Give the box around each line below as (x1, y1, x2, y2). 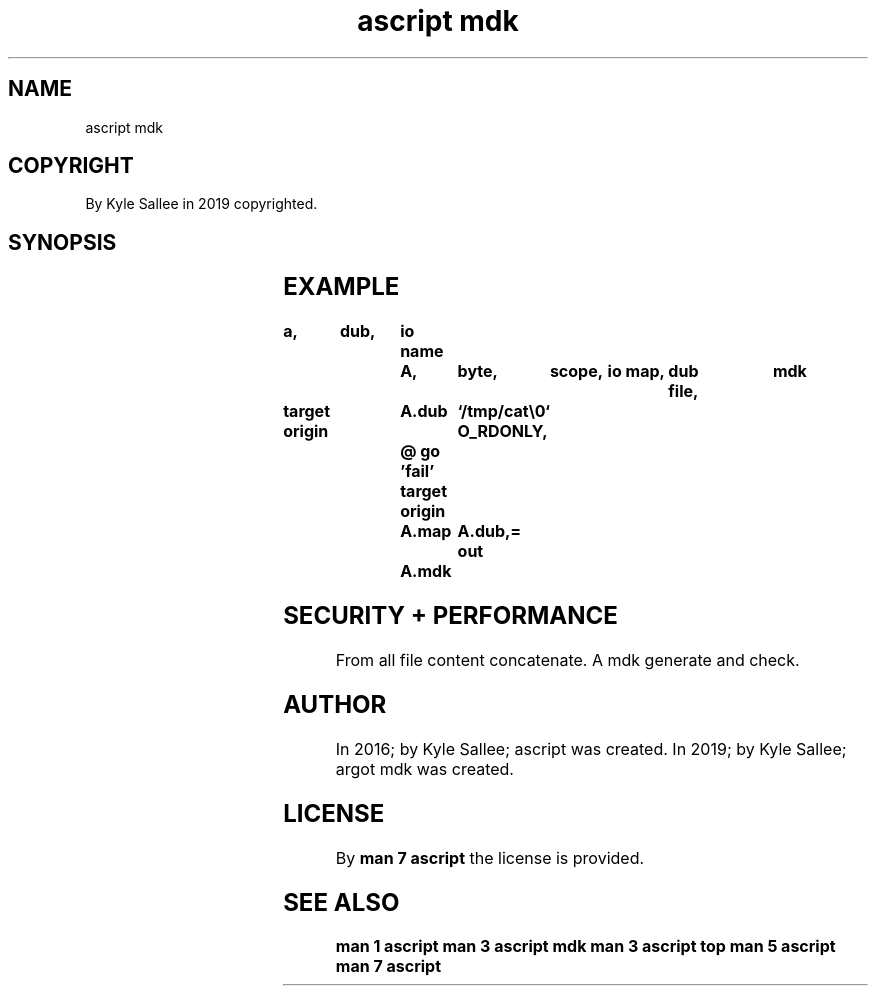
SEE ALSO (283, 887, 400, 917)
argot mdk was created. (335, 758, 514, 779)
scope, (549, 361, 604, 382)
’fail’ (400, 461, 435, 482)
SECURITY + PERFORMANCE (283, 601, 618, 631)
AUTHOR (283, 689, 387, 719)
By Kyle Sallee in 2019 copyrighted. (85, 195, 318, 213)
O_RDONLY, (457, 421, 548, 442)
